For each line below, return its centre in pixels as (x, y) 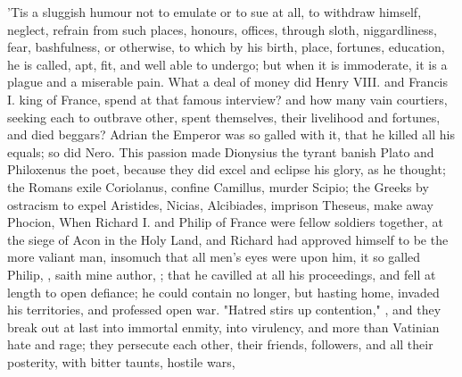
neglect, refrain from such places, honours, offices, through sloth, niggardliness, (222, 29)
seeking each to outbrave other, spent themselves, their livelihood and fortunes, (224, 117)
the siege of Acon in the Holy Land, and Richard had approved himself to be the (228, 239)
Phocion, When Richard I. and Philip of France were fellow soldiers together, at (225, 222)
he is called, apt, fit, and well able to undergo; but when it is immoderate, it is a (227, 64)
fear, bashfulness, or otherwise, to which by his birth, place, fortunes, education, (226, 47)
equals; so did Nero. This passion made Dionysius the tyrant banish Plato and (221, 151)
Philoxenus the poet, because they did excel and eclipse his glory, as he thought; (227, 169)
